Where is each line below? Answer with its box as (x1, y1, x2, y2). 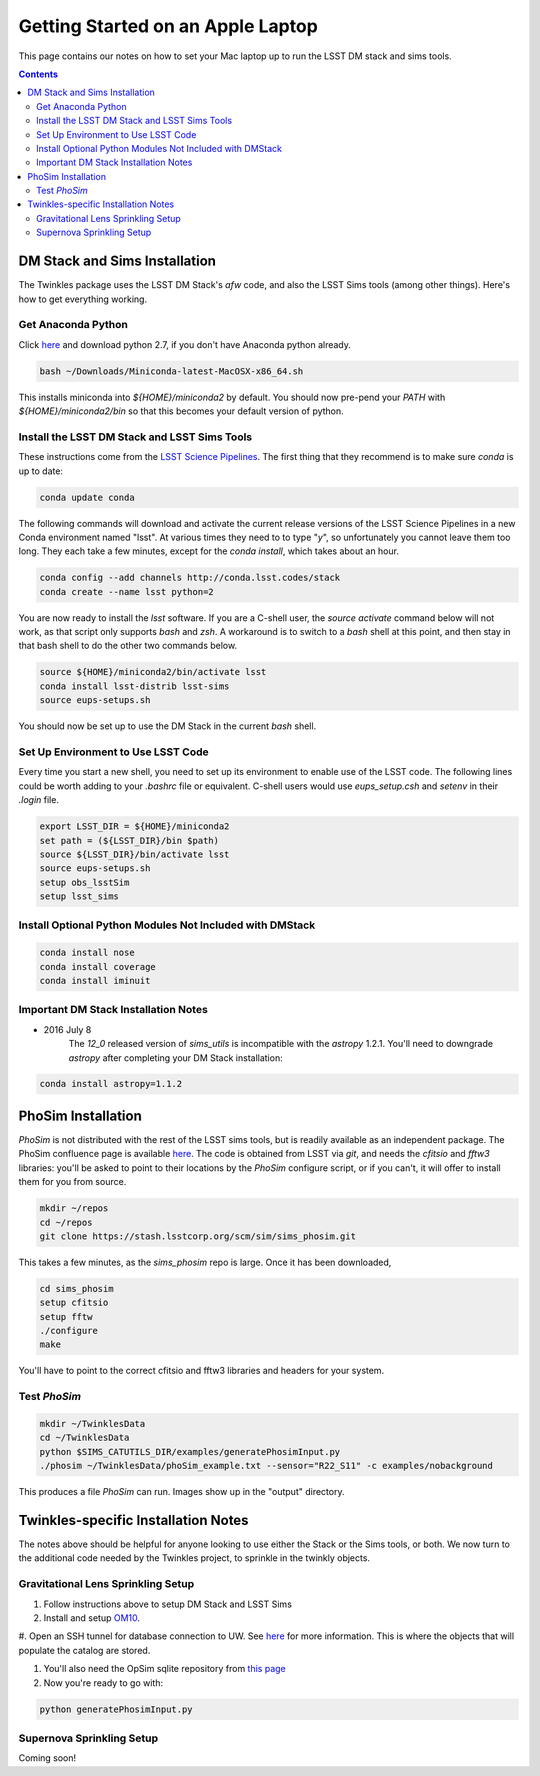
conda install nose (39, 947, 135, 959)
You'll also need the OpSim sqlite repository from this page (43, 1663, 286, 1675)
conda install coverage (39, 961, 157, 972)
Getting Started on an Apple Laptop (18, 15, 319, 37)
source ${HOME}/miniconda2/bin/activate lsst (39, 666, 267, 678)
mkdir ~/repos (39, 1203, 109, 1214)
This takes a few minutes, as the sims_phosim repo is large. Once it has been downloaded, (18, 1256, 392, 1268)
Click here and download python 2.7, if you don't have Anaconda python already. (18, 338, 352, 350)
